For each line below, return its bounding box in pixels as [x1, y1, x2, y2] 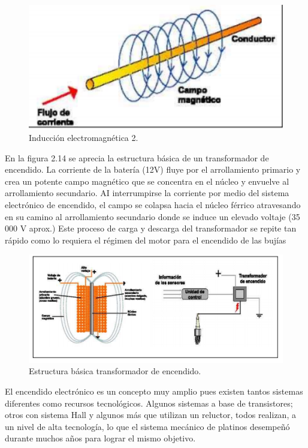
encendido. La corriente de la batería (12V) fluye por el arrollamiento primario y [5, 163, 301, 176]
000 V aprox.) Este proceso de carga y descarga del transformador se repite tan [5, 222, 297, 234]
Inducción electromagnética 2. [29, 131, 138, 143]
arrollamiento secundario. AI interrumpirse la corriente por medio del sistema [5, 187, 289, 199]
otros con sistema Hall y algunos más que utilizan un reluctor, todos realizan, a [5, 408, 296, 421]
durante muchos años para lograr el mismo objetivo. [5, 432, 196, 444]
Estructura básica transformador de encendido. [29, 365, 201, 377]
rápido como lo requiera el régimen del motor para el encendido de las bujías [5, 233, 286, 246]
